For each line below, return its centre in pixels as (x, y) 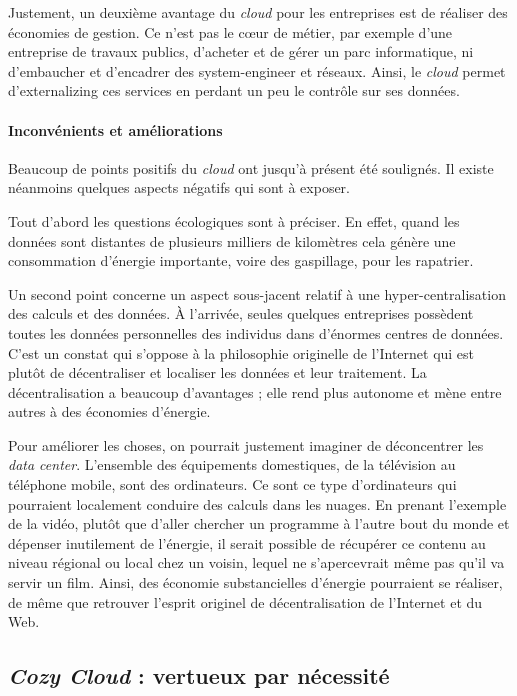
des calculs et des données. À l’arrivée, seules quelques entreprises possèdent (241, 313)
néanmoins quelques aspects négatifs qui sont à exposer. (179, 187)
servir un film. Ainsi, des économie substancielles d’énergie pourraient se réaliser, (255, 582)
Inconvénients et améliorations (115, 129)
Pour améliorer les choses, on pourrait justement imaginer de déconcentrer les (246, 444)
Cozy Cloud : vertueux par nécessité (199, 675)
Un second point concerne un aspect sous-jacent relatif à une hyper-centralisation (257, 293)
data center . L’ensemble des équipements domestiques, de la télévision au (232, 464)
